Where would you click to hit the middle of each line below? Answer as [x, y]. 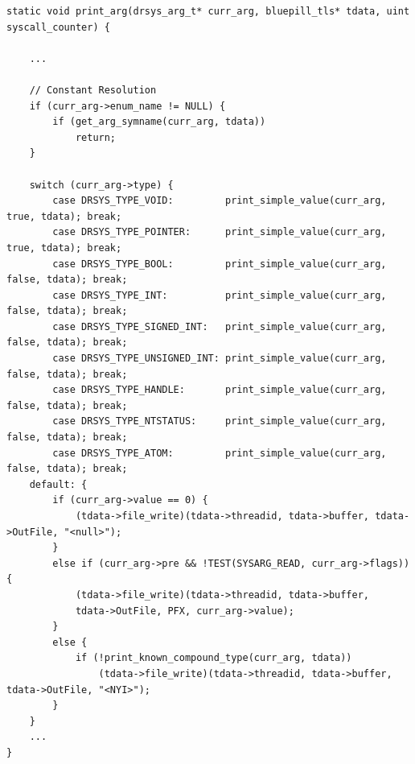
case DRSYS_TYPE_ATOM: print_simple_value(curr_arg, [220, 453]
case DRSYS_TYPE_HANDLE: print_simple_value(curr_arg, [220, 390]
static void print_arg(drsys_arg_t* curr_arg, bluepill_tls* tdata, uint [208, 11]
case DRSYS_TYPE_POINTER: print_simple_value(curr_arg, [220, 232]
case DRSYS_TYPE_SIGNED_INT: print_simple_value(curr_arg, [220, 326]
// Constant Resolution [93, 90]
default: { [58, 484]
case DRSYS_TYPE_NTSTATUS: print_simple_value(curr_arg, [220, 421]
